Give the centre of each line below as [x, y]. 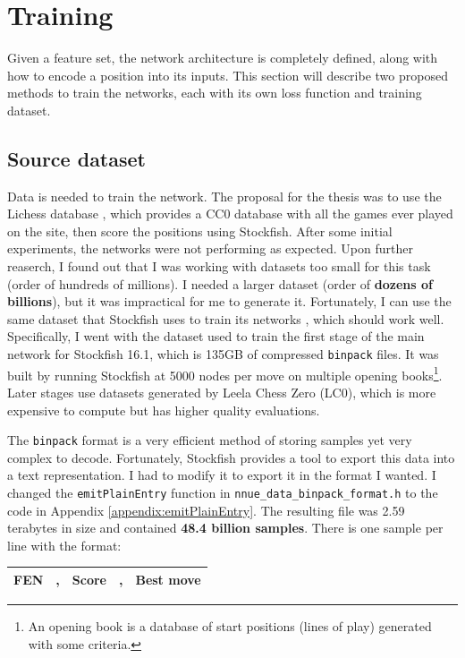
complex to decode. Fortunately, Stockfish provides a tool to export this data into [231, 457]
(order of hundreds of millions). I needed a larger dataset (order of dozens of [220, 283]
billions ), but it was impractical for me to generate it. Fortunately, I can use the [229, 301]
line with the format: [64, 545]
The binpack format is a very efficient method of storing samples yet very [210, 440]
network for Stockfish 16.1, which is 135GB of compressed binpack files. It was [223, 354]
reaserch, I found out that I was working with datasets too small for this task [219, 266]
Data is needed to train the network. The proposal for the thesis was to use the [224, 196]
